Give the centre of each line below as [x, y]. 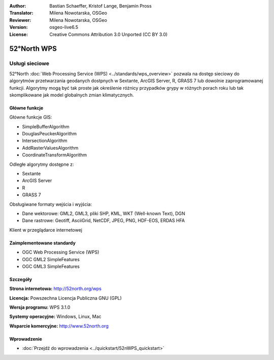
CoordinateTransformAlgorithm [55, 155]
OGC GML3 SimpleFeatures [51, 266]
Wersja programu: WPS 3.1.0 [40, 307]
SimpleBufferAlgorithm [46, 126]
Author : [18, 6]
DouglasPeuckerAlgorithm [49, 134]
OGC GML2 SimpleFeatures [51, 259]
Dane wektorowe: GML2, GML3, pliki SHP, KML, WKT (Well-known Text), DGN [104, 213]
